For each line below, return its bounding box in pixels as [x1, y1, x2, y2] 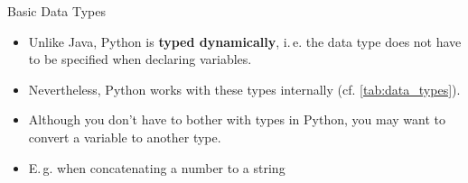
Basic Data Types [7, 2, 107, 20]
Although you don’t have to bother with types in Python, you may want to [28, 110, 445, 129]
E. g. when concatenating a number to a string [28, 158, 285, 177]
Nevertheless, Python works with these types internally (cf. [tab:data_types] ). [28, 79, 461, 98]
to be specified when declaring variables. [28, 50, 252, 69]
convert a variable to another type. [28, 127, 221, 146]
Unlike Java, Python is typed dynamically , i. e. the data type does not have [28, 32, 462, 50]
